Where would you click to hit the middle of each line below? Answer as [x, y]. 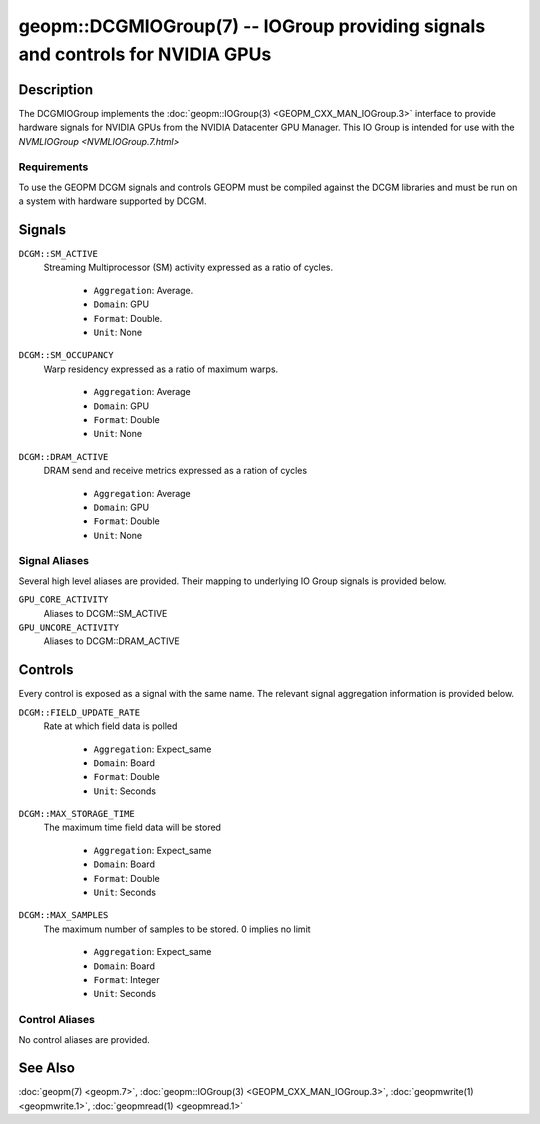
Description [56, 89]
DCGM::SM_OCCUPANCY [66, 355]
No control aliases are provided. [84, 1039]
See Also [46, 1068]
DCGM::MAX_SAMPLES [63, 915]
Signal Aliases [54, 561]
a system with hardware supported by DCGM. [112, 201]
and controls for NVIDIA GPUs [145, 54]
